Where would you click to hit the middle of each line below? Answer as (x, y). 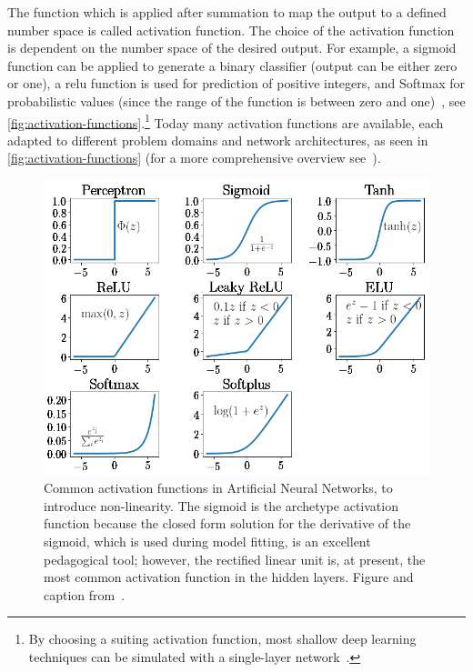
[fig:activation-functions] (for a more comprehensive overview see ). (194, 158)
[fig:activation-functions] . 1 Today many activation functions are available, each (226, 121)
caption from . (85, 594)
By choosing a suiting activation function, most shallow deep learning (222, 639)
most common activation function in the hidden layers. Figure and (229, 577)
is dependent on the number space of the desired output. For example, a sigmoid (232, 48)
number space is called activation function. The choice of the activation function (231, 30)
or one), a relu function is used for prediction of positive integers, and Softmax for (236, 83)
